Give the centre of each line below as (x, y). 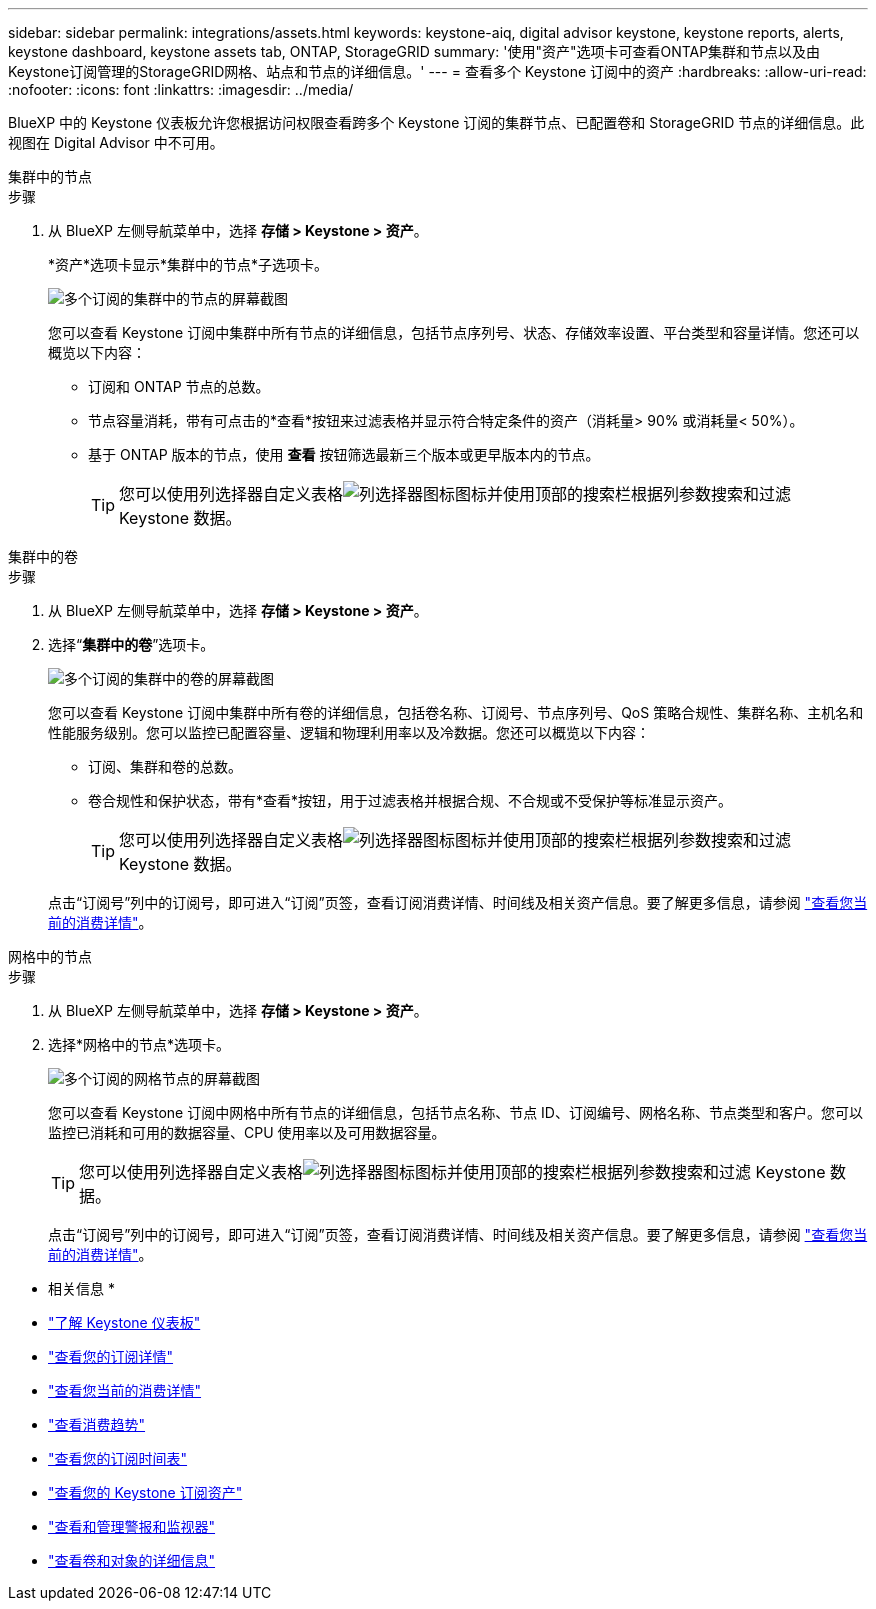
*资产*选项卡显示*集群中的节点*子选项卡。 (188, 264)
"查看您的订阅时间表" (118, 1458)
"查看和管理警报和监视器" (132, 1526)
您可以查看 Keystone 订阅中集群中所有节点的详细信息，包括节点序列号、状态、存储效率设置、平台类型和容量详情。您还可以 (454, 332)
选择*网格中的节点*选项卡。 (139, 1044)
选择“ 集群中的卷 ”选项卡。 (131, 644)
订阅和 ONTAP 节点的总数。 (179, 386)
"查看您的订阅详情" (111, 1356)
